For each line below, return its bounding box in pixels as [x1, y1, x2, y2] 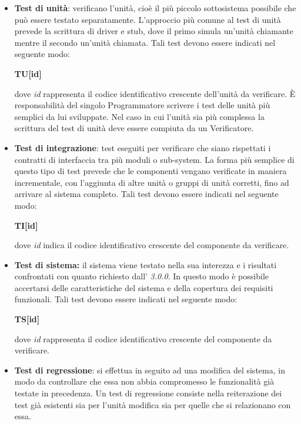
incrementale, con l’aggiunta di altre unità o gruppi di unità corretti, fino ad [14, 176, 289, 188]
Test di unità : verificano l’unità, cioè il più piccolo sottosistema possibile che [14, 2, 296, 14]
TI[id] [14, 219, 38, 231]
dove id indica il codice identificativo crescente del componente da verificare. [14, 239, 289, 251]
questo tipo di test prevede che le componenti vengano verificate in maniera [14, 165, 287, 177]
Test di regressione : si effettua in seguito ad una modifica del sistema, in [14, 363, 285, 376]
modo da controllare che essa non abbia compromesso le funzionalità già [14, 375, 275, 388]
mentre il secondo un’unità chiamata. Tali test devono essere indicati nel [14, 36, 276, 48]
